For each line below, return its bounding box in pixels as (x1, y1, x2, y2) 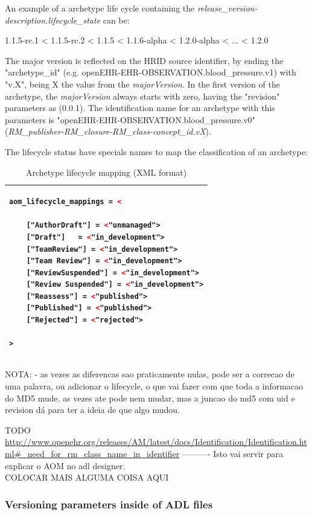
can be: (103, 13, 130, 26)
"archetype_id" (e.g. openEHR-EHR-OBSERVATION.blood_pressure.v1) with (5, 66, 296, 78)
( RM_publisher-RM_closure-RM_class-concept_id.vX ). (5, 125, 211, 138)
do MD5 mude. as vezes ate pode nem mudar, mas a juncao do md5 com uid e (5, 391, 295, 404)
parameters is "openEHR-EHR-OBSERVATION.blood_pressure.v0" (5, 113, 255, 126)
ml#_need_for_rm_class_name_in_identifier (5, 447, 180, 459)
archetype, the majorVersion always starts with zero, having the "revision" (5, 89, 280, 102)
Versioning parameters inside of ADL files (5, 496, 213, 511)
